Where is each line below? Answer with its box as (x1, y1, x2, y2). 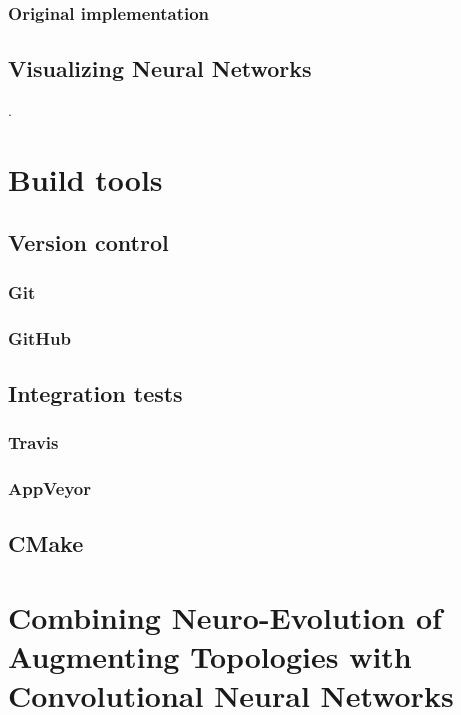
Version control (8, 227, 169, 258)
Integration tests (8, 377, 183, 408)
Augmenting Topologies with (8, 636, 412, 677)
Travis (8, 430, 59, 455)
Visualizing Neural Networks (8, 53, 312, 84)
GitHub (8, 325, 71, 350)
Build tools (8, 158, 163, 199)
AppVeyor (8, 476, 91, 501)
